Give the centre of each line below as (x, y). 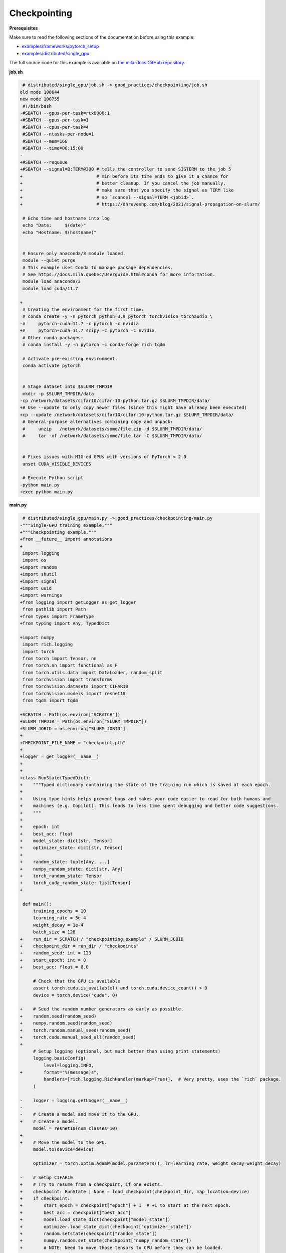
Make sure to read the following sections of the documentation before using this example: (102, 37)
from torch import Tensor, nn (60, 658)
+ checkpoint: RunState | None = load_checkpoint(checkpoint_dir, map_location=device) (135, 1191)
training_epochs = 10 (59, 911)
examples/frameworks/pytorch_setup (60, 46)
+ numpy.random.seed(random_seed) (66, 1023)
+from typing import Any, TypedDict (65, 623)
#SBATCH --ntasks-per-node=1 (58, 134)
